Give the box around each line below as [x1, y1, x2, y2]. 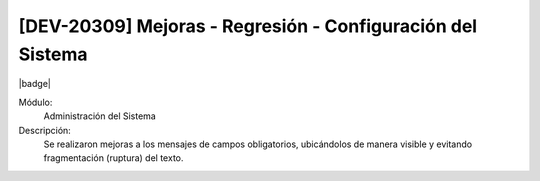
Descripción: [18, 124, 72, 136]
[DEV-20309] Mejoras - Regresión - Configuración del [18, 15, 478, 37]
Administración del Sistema [43, 110, 157, 122]
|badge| [18, 78, 52, 90]
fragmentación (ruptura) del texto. [43, 152, 184, 164]
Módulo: [18, 96, 53, 108]
